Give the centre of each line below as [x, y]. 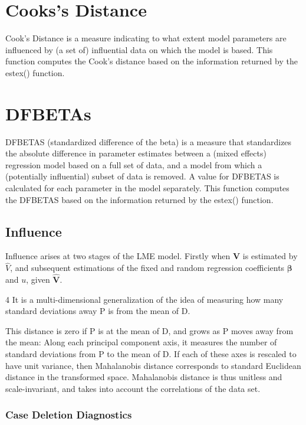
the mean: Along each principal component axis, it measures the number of [141, 342]
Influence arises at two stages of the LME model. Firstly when [118, 256]
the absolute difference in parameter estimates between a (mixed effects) [136, 153]
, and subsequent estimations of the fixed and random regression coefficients [147, 268]
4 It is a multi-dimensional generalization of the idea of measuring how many [144, 299]
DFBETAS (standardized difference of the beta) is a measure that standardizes [149, 141]
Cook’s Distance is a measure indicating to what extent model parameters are [146, 38]
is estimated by [270, 256]
